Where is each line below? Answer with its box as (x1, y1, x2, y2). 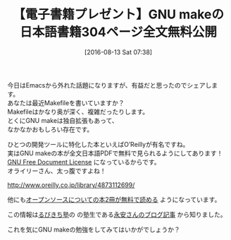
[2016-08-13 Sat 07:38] (84, 47, 153, 56)
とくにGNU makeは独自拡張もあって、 (7, 116, 118, 124)
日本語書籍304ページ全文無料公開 (20, 24, 217, 40)
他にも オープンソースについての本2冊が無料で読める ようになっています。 (7, 195, 221, 203)
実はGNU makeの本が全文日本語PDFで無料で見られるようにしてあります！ (7, 149, 223, 157)
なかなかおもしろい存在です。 (7, 125, 94, 133)
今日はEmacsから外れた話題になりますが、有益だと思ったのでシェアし (7, 80, 212, 89)
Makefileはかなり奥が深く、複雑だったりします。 (7, 107, 149, 116)
